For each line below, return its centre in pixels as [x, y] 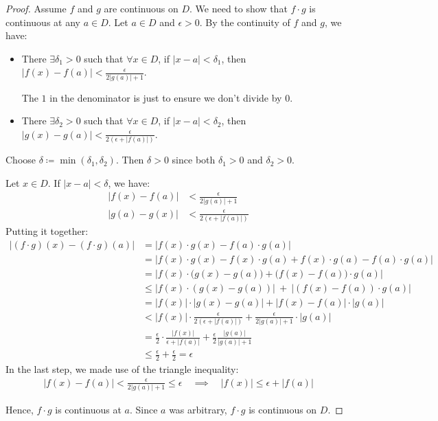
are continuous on [141, 8]
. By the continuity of [245, 22]
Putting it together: [47, 231]
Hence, [20, 410]
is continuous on [283, 410]
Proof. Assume [36, 8]
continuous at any [43, 22]
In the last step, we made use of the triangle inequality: [122, 369]
